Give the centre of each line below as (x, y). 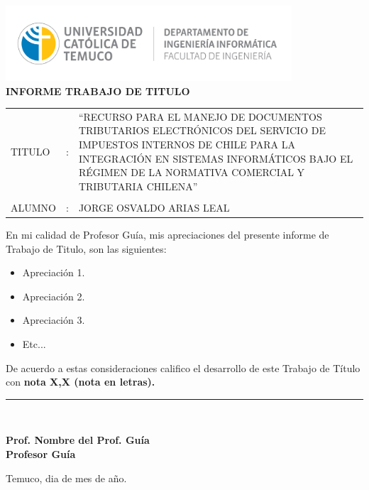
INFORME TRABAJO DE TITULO (98, 91)
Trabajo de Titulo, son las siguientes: (86, 248)
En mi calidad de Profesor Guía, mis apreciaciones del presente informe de (167, 234)
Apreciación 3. (54, 320)
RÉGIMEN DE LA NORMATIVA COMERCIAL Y (192, 172)
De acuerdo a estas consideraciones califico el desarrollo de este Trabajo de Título (183, 367)
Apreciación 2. (54, 296)
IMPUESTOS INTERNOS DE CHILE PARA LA (187, 145)
